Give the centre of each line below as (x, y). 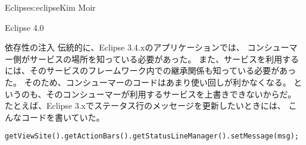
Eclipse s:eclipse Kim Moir (50, 7)
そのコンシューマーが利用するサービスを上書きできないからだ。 (171, 94)
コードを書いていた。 (63, 117)
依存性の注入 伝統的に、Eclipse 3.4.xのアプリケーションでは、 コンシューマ (151, 47)
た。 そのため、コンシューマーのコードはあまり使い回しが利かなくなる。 (148, 82)
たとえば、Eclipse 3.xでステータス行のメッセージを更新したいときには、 (145, 105)
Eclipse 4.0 (24, 27)
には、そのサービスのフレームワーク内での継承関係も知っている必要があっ (150, 70)
